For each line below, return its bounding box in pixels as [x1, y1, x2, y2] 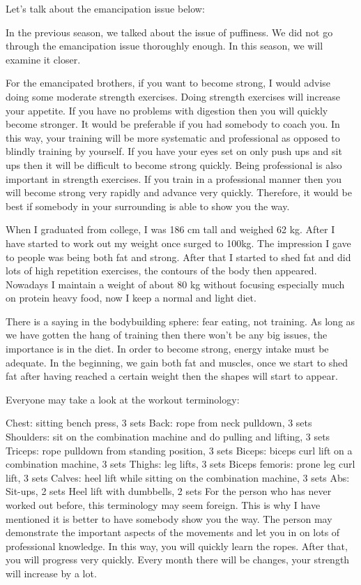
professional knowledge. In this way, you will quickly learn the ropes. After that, [6, 538, 348, 553]
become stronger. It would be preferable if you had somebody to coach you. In [6, 117, 340, 131]
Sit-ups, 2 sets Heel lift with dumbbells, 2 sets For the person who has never [6, 484, 332, 498]
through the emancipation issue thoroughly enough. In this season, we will [6, 38, 323, 53]
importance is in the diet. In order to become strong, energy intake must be [6, 341, 329, 356]
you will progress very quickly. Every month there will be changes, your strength [6, 552, 350, 567]
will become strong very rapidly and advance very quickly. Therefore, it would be [6, 185, 352, 200]
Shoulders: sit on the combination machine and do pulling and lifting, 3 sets [6, 429, 330, 444]
